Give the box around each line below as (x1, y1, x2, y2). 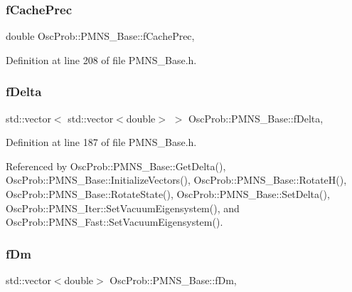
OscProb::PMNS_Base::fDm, (110, 273, 237, 287)
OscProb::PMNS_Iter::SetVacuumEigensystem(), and (6, 200, 240, 215)
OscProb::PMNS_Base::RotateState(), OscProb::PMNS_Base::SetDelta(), (6, 187, 330, 201)
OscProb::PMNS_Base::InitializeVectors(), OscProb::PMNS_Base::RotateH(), (6, 172, 347, 187)
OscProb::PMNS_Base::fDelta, (188, 110, 324, 125)
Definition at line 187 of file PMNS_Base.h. (6, 135, 197, 150)
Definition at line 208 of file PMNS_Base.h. (6, 52, 197, 67)
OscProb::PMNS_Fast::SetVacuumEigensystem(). (6, 214, 223, 229)
